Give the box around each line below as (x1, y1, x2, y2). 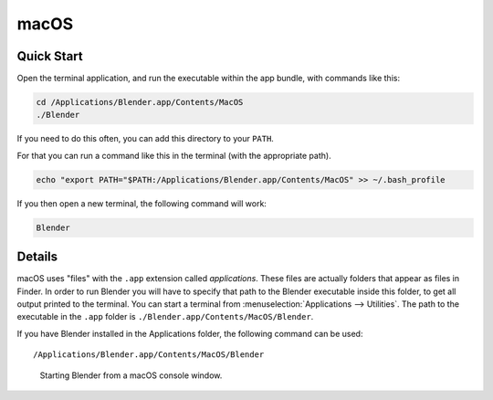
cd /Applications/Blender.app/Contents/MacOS (36, 97, 244, 108)
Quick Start (16, 48, 83, 64)
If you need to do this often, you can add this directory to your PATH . (16, 133, 274, 144)
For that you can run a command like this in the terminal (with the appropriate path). (16, 150, 332, 161)
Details (16, 249, 58, 265)
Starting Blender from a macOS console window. (39, 370, 223, 381)
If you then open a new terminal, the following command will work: (16, 197, 267, 209)
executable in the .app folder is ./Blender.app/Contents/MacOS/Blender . (16, 311, 314, 322)
